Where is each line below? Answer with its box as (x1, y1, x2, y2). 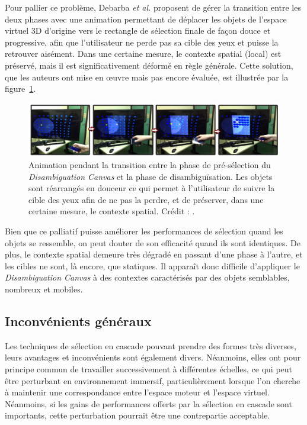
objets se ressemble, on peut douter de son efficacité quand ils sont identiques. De (5, 236, 300, 249)
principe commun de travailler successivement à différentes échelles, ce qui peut (5, 362, 293, 375)
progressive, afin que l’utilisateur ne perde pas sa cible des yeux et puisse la (5, 36, 279, 48)
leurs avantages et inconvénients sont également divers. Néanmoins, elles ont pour (5, 351, 301, 363)
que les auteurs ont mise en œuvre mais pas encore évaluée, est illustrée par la (5, 70, 289, 83)
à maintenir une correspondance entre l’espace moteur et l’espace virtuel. (5, 386, 270, 398)
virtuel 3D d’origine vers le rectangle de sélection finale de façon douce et (5, 24, 271, 37)
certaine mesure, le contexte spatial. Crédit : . (28, 205, 195, 217)
